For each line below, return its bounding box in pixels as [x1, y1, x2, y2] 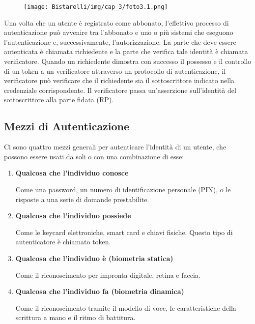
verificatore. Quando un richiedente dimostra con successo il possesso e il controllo [4, 56, 252, 66]
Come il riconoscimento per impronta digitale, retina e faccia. [15, 269, 200, 280]
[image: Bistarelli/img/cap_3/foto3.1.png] [24, 3, 168, 10]
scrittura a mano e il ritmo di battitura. [15, 312, 136, 323]
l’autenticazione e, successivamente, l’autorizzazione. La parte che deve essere [4, 36, 236, 47]
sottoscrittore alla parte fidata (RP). [4, 94, 114, 105]
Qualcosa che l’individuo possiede [15, 210, 131, 221]
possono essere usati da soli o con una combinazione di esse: [4, 151, 184, 161]
